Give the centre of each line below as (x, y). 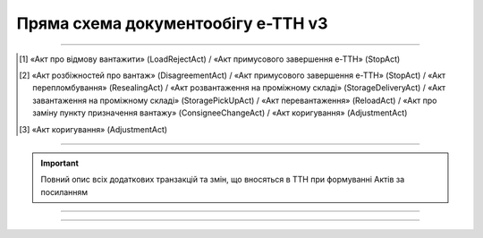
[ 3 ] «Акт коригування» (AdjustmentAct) (93, 129)
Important (60, 163)
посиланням (64, 191)
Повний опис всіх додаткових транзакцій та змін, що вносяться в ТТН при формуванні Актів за (223, 180)
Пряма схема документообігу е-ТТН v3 (172, 23)
